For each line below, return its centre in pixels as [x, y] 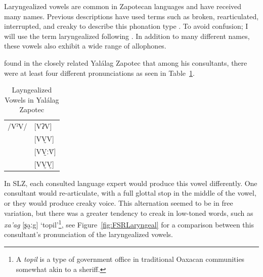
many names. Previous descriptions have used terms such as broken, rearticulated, [131, 16]
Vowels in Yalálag [32, 99]
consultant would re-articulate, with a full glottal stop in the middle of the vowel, [130, 193]
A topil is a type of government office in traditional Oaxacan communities [130, 259]
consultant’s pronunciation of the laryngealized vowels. [89, 234]
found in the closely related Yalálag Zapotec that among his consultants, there [126, 62]
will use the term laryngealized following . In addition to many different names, [127, 36]
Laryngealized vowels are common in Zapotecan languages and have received [123, 6]
